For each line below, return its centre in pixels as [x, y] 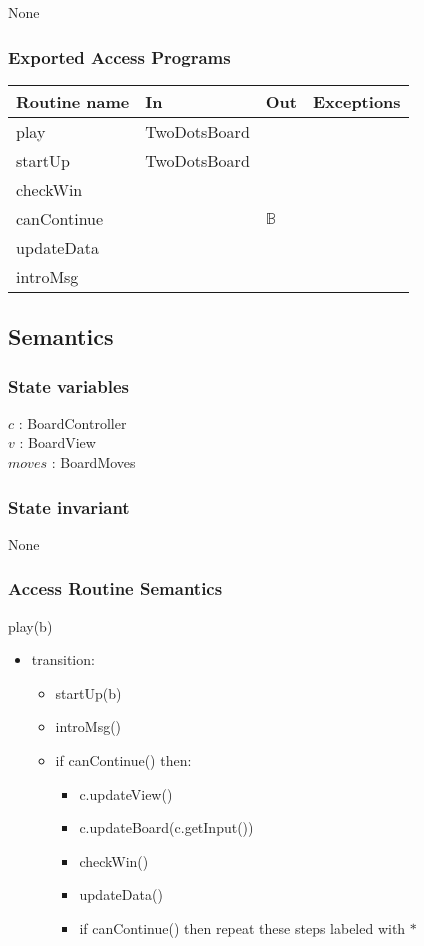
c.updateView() [126, 793]
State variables [68, 385]
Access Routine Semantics [115, 588]
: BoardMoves [93, 462]
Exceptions [356, 101]
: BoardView [57, 442]
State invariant [69, 506]
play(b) [30, 625]
